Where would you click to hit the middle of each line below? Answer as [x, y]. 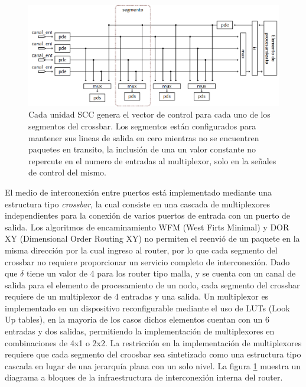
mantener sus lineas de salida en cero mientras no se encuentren [144, 137]
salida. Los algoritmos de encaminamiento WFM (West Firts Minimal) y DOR [147, 227]
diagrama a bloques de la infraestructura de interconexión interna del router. [144, 377]
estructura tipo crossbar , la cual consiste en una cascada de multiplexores [137, 204]
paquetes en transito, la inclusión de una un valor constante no [142, 149]
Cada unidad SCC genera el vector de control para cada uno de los [149, 114]
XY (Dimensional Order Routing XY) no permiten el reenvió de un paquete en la [152, 238]
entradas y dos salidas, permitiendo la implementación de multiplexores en [140, 331]
